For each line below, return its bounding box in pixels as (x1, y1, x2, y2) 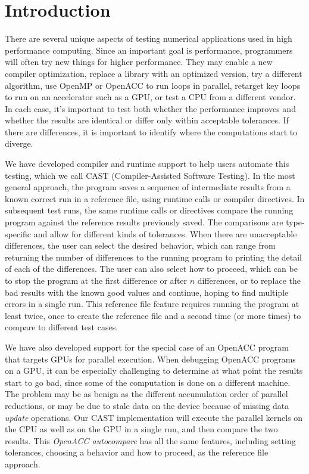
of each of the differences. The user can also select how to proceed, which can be (5, 262, 298, 275)
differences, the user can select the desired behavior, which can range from (5, 239, 276, 252)
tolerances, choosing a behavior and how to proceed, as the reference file (5, 446, 269, 458)
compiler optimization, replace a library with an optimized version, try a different (5, 67, 302, 79)
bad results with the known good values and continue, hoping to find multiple (5, 286, 289, 298)
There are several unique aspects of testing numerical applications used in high (5, 32, 292, 45)
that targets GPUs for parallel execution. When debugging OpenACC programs (5, 352, 296, 365)
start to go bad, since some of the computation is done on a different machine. (5, 376, 291, 388)
